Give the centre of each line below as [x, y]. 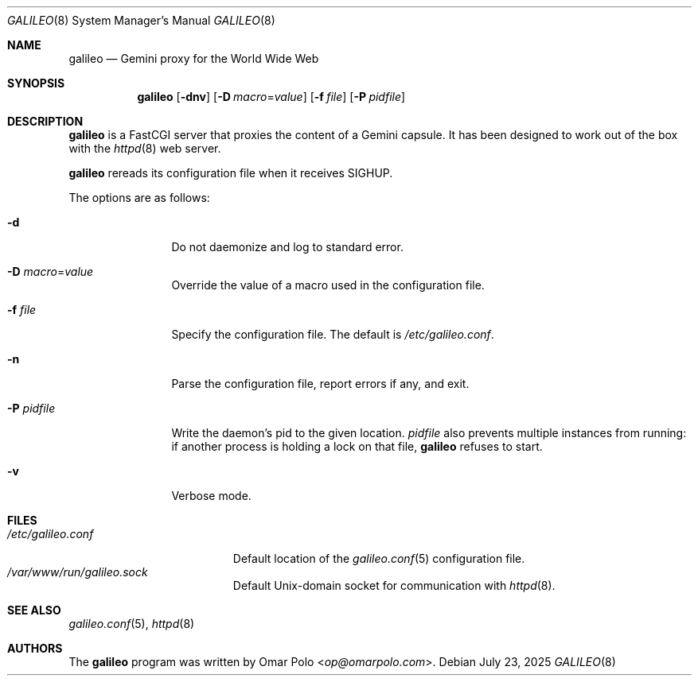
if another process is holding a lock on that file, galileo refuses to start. [357, 446]
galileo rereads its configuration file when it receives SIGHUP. [231, 173]
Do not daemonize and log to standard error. [287, 247]
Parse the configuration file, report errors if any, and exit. [320, 384]
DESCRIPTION [45, 121]
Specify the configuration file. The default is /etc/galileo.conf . [333, 334]
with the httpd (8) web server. [145, 148]
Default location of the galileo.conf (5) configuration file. [379, 558]
